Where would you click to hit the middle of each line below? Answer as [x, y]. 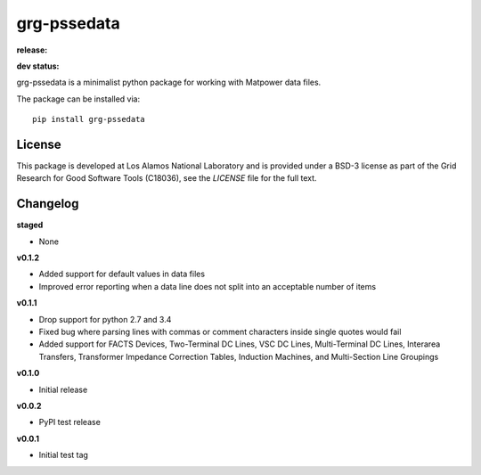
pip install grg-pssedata [89, 119]
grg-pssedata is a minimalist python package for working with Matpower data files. [169, 82]
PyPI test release [70, 422]
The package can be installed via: [78, 99]
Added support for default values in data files [122, 274]
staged [30, 225]
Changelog [48, 204]
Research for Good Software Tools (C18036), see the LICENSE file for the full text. [167, 178]
